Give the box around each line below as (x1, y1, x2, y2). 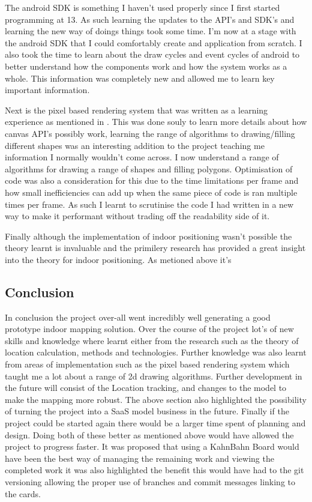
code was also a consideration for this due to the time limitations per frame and (5, 174, 299, 187)
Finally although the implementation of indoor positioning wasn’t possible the (5, 229, 292, 242)
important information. (5, 83, 90, 96)
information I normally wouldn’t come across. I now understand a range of (5, 151, 279, 163)
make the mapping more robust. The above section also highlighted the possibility (5, 393, 307, 405)
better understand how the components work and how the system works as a (5, 59, 287, 72)
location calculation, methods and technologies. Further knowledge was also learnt (5, 346, 307, 358)
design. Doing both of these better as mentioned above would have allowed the (5, 428, 294, 441)
